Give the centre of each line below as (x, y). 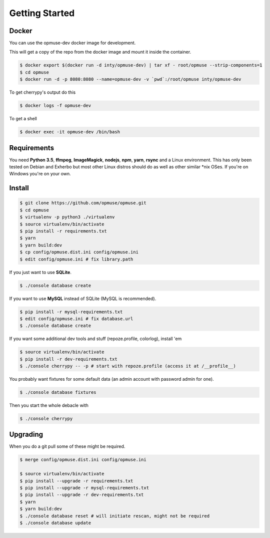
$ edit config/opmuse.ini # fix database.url (76, 319)
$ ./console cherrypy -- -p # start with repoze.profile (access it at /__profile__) (128, 366)
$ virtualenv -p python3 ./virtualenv (67, 217)
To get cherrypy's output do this (42, 92)
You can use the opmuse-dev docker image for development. (72, 43)
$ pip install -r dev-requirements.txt (68, 359)
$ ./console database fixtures (58, 392)
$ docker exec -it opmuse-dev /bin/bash (70, 132)
